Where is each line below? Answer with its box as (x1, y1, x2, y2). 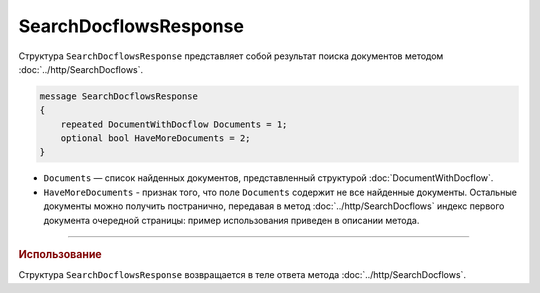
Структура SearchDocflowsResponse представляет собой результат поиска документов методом (18, 50, 444, 62)
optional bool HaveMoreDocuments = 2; (60, 133, 251, 144)
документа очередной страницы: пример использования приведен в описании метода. (43, 214, 420, 226)
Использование (18, 248, 102, 262)
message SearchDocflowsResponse (39, 90, 199, 102)
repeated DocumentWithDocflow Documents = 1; (60, 118, 288, 130)
